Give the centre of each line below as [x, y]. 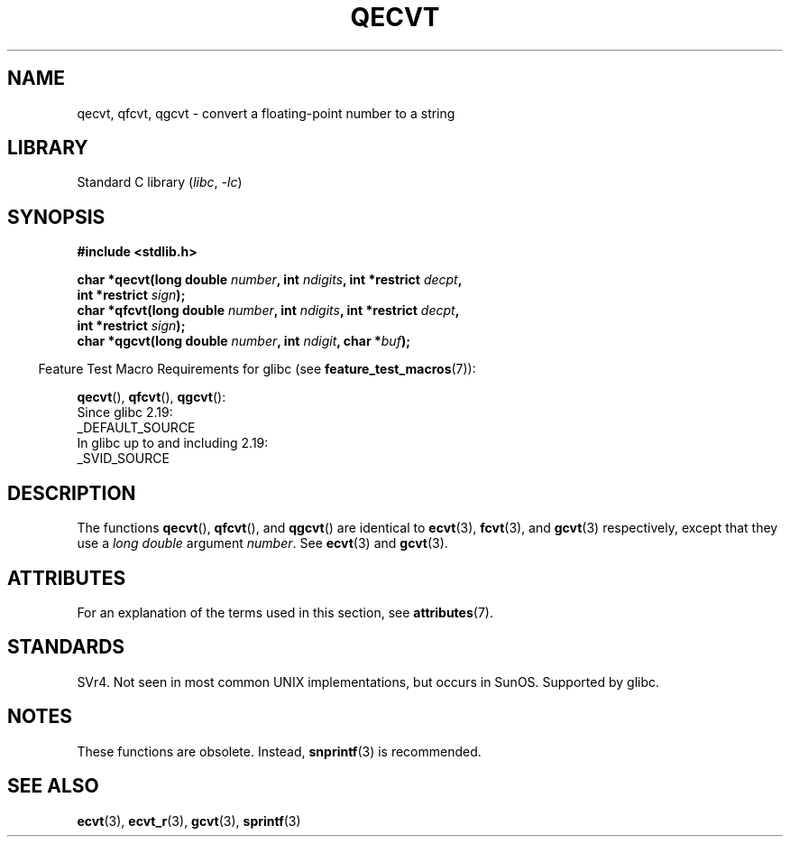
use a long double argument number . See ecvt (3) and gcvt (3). [262, 543]
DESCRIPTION [72, 493]
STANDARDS [66, 647]
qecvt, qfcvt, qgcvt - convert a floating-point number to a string [266, 113]
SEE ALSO [53, 786]
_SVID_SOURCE [123, 459]
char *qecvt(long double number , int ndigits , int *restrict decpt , [270, 280]
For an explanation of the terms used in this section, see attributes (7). [285, 612]
